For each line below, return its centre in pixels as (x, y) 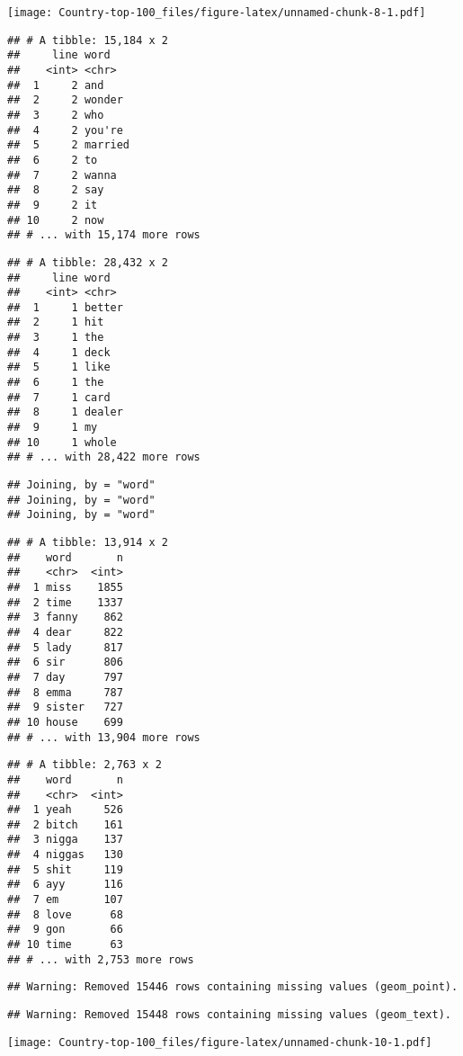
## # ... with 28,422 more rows (104, 457)
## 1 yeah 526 (65, 810)
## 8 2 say (56, 190)
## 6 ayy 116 (65, 885)
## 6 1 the (56, 383)
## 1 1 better (65, 307)
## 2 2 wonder (65, 100)
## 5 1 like (59, 367)
